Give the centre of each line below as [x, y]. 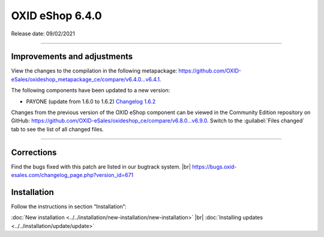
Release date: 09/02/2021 [43, 34]
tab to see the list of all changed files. [58, 129]
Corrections [34, 152]
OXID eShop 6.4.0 [56, 16]
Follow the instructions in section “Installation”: [69, 206]
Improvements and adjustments [72, 57]
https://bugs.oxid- [214, 166]
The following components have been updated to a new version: [91, 91]
